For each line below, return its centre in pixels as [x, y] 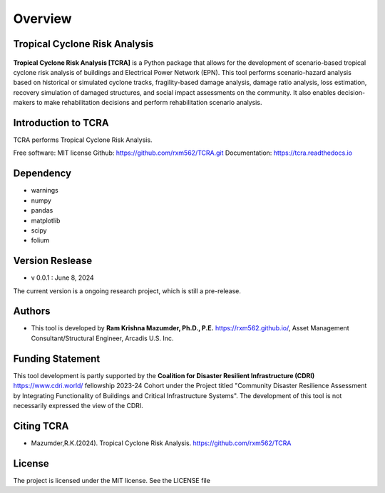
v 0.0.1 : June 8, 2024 [62, 278]
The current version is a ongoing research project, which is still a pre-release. [127, 291]
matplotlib [46, 220]
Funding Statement [57, 359]
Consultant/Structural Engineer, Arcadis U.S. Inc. [102, 338]
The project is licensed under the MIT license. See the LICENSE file [112, 480]
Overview [42, 19]
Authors [32, 311]
